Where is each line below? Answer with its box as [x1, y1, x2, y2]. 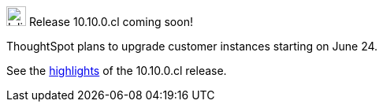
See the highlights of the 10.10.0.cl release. [6, 64, 227, 77]
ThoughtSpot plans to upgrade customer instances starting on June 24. [6, 39, 378, 53]
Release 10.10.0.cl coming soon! [28, 15, 193, 28]
